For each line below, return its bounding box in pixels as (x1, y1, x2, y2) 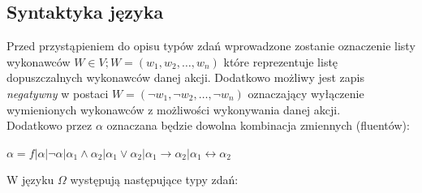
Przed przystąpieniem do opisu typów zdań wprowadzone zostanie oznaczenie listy (6, 37, 416, 54)
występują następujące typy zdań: (70, 171, 239, 188)
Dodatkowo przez (6, 117, 93, 134)
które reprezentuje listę (223, 53, 338, 70)
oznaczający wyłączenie (248, 84, 364, 101)
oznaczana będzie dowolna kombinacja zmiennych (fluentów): (106, 117, 410, 134)
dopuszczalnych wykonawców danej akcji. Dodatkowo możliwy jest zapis (6, 69, 364, 86)
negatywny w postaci (6, 84, 109, 101)
